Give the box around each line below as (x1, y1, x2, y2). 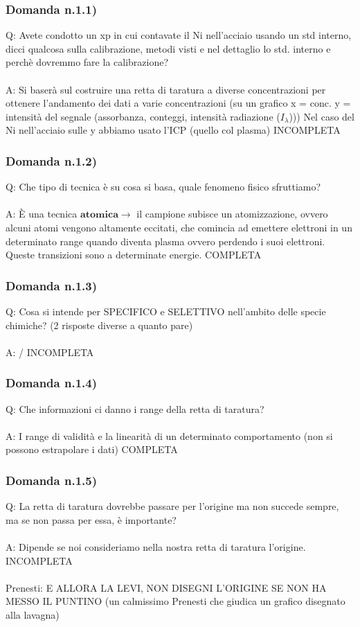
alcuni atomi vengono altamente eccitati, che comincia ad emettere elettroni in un (6, 220, 352, 234)
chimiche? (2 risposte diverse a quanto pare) (6, 317, 193, 332)
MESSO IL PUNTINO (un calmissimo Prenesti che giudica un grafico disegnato (6, 594, 345, 608)
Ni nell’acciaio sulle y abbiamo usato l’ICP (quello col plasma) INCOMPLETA (6, 123, 341, 137)
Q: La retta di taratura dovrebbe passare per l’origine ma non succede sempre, (6, 499, 339, 513)
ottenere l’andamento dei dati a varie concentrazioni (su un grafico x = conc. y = (6, 96, 351, 110)
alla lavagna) (6, 607, 60, 621)
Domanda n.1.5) (6, 471, 97, 488)
